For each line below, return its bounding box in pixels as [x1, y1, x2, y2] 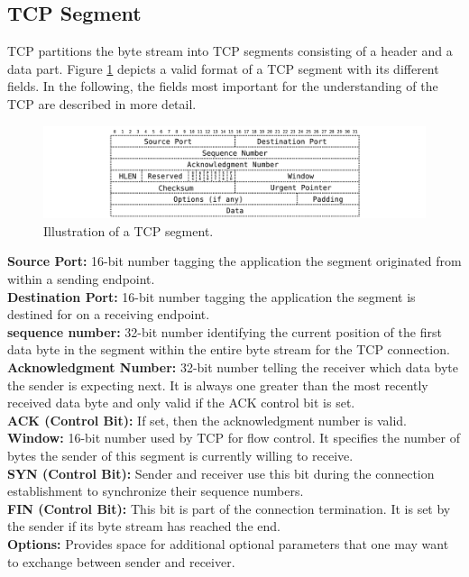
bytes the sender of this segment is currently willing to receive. [7, 445, 354, 464]
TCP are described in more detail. [7, 94, 197, 113]
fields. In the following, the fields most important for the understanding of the [7, 77, 438, 96]
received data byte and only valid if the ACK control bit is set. [7, 393, 355, 412]
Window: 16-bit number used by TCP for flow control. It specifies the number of [7, 428, 460, 447]
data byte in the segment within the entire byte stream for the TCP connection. [7, 340, 450, 359]
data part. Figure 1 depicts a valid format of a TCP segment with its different [7, 59, 439, 78]
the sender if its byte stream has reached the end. [7, 517, 280, 536]
